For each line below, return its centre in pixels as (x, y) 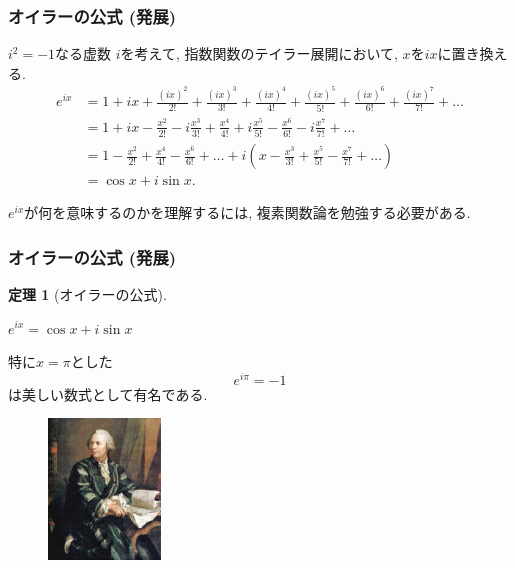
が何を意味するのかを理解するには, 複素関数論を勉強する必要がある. (247, 212)
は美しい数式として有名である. (108, 393)
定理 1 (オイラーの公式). (87, 293)
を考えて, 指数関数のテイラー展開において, (259, 53)
